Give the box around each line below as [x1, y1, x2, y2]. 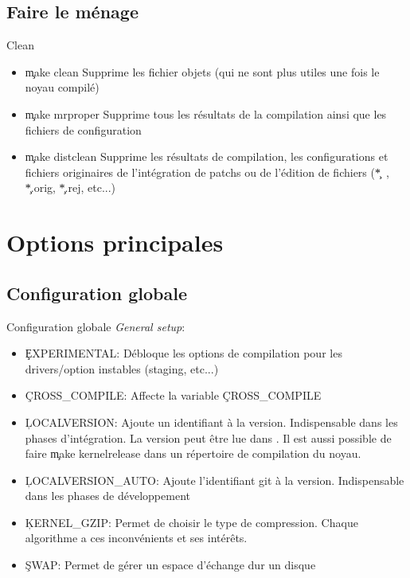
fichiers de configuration [25, 121, 142, 138]
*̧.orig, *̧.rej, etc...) [25, 179, 116, 196]
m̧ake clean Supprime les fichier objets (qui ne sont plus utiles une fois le [25, 63, 380, 80]
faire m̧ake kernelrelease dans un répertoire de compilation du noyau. [25, 445, 361, 462]
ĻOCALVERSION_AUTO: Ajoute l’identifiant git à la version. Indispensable [25, 471, 404, 488]
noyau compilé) [25, 79, 100, 96]
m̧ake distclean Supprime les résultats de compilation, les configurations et [25, 148, 389, 165]
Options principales [6, 226, 224, 259]
